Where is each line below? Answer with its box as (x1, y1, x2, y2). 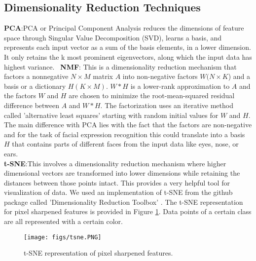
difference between (4, 100, 60, 110)
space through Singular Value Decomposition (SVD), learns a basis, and (4, 32, 222, 42)
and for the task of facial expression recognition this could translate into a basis (4, 129, 245, 139)
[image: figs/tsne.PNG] (24, 233, 102, 241)
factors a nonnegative (4, 71, 69, 81)
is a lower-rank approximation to (130, 80, 230, 91)
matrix (93, 71, 113, 81)
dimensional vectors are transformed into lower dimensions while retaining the (4, 168, 240, 178)
